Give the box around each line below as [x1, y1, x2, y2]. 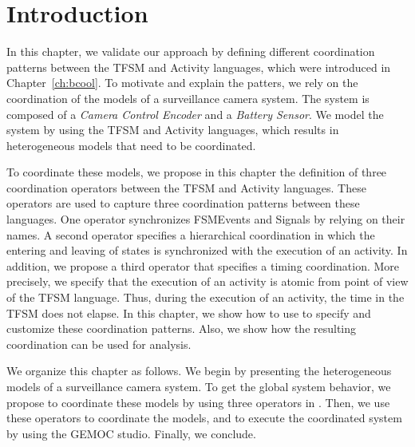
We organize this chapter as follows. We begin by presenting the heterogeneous [6, 362, 392, 379]
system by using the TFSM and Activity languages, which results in [6, 121, 339, 138]
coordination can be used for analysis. [6, 335, 192, 352]
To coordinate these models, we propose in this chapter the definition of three [6, 164, 387, 180]
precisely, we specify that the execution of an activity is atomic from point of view [6, 273, 409, 290]
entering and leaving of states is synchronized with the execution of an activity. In [6, 242, 408, 259]
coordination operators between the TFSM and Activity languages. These [6, 179, 366, 196]
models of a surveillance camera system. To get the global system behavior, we [6, 378, 391, 394]
